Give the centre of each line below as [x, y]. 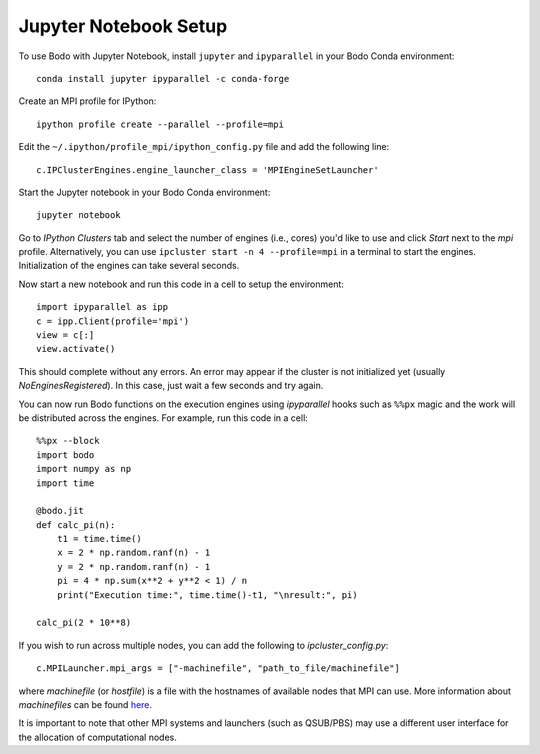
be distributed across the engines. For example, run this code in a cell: [163, 417]
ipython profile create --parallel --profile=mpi [160, 124]
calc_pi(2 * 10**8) [84, 623]
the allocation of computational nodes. [97, 737]
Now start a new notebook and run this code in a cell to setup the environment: [181, 284]
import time [65, 483]
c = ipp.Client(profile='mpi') [113, 321]
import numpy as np [84, 469]
